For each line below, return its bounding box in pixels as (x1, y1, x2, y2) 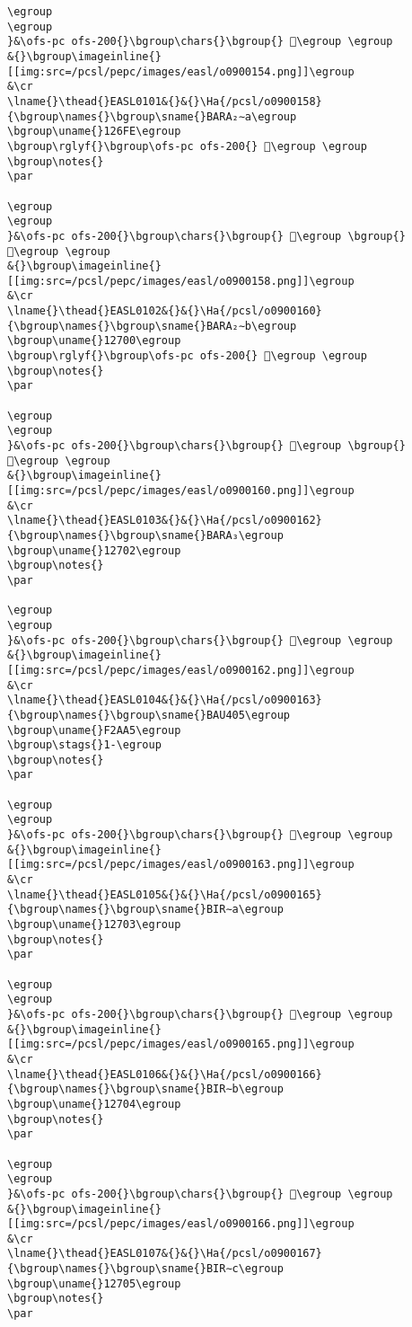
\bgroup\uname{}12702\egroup (7, 544, 181, 557)
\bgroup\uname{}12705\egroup (7, 1277, 181, 1290)
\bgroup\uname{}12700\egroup (7, 334, 181, 348)
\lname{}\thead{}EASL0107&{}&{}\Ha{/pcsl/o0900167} (7, 1247, 322, 1261)
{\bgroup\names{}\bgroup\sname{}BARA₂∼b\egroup (7, 319, 297, 332)
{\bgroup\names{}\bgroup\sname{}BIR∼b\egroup (7, 1083, 284, 1096)
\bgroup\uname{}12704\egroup (7, 1097, 181, 1110)
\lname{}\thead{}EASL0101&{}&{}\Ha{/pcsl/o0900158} (7, 94, 322, 108)
